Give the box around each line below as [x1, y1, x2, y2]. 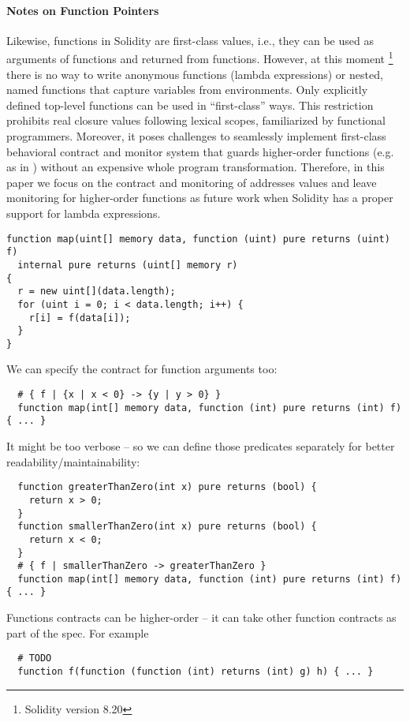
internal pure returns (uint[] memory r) [17, 259, 238, 271]
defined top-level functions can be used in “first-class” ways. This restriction [6, 96, 374, 113]
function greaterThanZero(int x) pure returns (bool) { [17, 481, 317, 493]
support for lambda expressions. [6, 204, 161, 221]
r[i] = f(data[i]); [28, 312, 131, 324]
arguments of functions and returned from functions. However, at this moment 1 [6, 48, 393, 67]
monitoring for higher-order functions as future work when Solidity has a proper [6, 189, 393, 206]
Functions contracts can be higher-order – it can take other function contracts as [6, 609, 397, 626]
